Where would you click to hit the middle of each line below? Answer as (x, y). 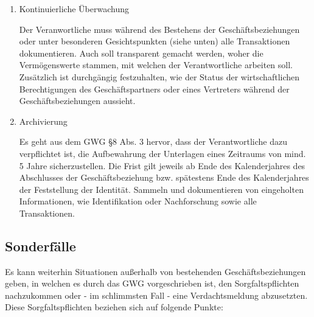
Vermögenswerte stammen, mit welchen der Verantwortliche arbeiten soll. (156, 65)
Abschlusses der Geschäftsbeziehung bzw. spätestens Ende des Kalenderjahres (164, 177)
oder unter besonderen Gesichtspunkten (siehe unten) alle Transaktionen (155, 41)
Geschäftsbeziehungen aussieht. (77, 101)
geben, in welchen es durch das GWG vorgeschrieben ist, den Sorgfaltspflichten (152, 283)
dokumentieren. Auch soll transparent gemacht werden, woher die (141, 53)
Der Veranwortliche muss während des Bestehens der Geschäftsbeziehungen (159, 29)
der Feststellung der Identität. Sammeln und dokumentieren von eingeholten (161, 189)
